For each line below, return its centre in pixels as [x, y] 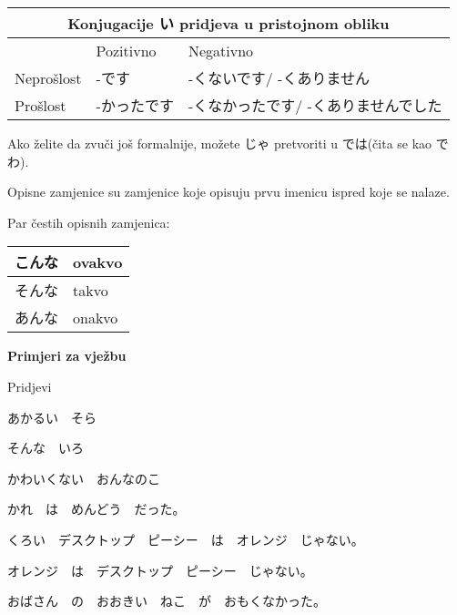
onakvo [96, 317]
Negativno [221, 51]
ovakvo [98, 261]
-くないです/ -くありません [279, 78]
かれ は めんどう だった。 [96, 509]
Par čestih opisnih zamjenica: [89, 222]
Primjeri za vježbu [67, 356]
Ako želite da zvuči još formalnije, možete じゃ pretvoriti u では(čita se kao [220, 143]
